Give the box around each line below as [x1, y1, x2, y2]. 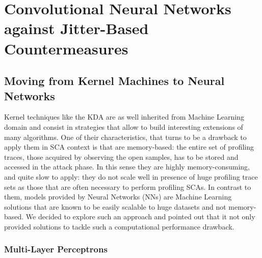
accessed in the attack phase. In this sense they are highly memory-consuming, [4, 161, 250, 172]
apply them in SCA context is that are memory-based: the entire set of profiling [4, 141, 254, 152]
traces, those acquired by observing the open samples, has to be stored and [4, 151, 239, 162]
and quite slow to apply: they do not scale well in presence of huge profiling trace [4, 171, 258, 182]
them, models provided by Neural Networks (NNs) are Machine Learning [4, 191, 232, 202]
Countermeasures [4, 38, 128, 59]
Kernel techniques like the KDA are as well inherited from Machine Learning [4, 111, 244, 122]
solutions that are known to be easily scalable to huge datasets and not [4, 201, 226, 212]
